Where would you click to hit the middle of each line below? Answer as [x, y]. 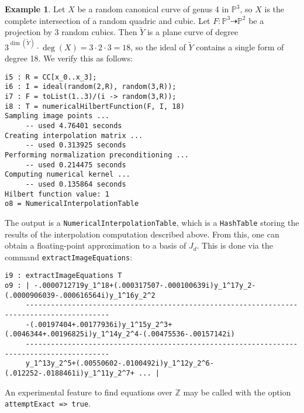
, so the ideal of [158, 47]
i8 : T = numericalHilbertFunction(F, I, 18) [95, 106]
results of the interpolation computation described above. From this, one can [142, 234]
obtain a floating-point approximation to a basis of [96, 245]
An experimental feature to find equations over [89, 392]
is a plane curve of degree [193, 32]
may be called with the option [237, 392]
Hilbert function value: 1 [57, 194]
